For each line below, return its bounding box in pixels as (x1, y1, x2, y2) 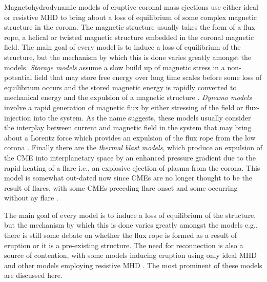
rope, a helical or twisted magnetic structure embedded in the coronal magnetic (4, 31, 254, 42)
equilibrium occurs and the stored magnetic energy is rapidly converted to (4, 82, 237, 92)
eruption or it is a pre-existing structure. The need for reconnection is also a (4, 239, 243, 250)
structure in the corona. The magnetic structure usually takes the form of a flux (4, 22, 255, 32)
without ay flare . (4, 192, 58, 203)
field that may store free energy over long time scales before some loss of (34, 72, 262, 83)
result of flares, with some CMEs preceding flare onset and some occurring (4, 182, 238, 193)
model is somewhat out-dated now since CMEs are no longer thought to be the (4, 172, 252, 183)
